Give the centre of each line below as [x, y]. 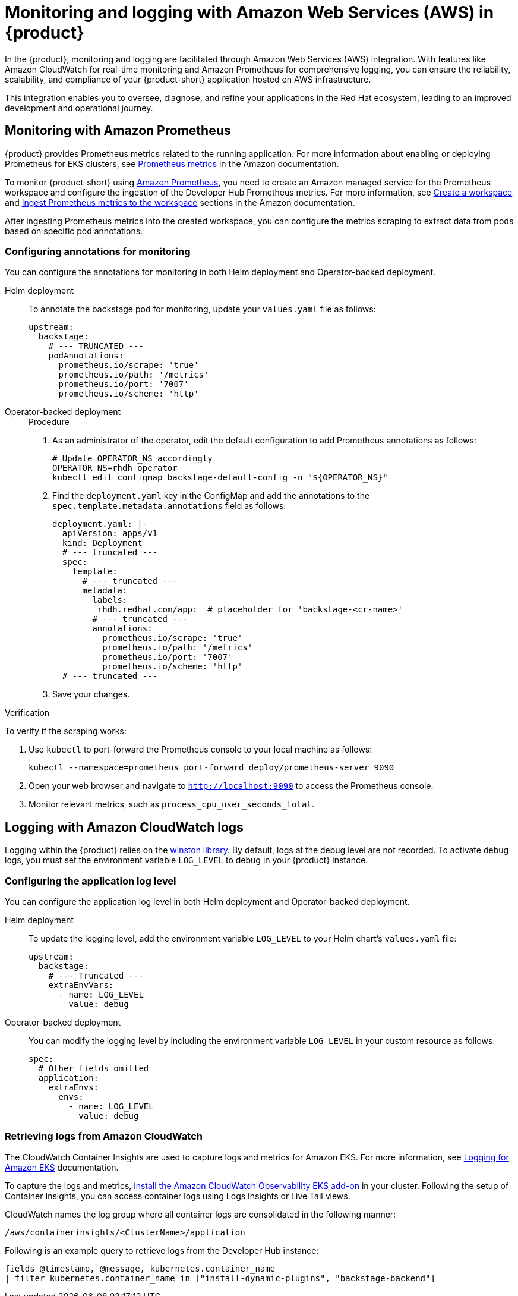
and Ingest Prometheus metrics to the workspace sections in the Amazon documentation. [180, 202]
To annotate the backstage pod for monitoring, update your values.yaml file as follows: [202, 309]
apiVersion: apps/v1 [110, 534]
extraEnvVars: [81, 985]
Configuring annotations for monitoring [98, 251]
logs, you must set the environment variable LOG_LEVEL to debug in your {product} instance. [187, 860]
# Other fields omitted [94, 1068]
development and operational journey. [79, 108]
